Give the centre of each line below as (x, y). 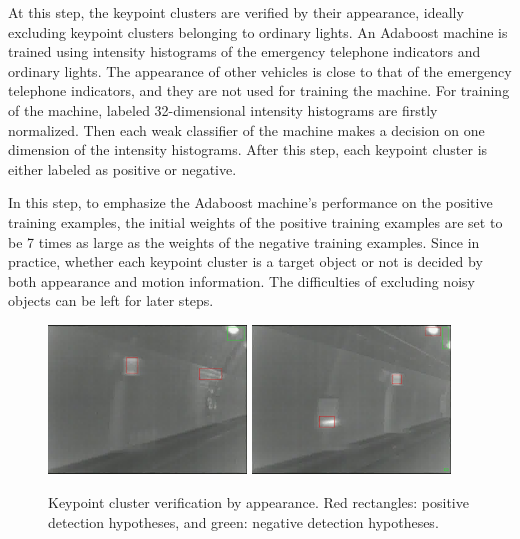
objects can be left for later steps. (111, 300)
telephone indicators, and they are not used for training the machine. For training (259, 90)
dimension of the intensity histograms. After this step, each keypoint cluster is (248, 149)
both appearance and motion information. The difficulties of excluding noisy (241, 280)
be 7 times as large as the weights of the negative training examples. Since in (244, 241)
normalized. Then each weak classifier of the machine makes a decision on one (246, 129)
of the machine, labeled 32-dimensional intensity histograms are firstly (223, 109)
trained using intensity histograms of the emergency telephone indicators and (244, 51)
